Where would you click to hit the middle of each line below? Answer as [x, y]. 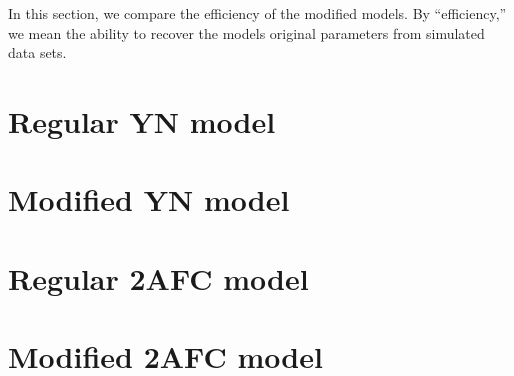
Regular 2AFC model [158, 277]
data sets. [37, 52]
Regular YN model [142, 120]
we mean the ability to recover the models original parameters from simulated [246, 32]
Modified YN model [149, 199]
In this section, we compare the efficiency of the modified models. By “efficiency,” [257, 13]
